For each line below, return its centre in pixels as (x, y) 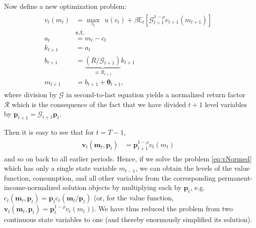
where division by (31, 95)
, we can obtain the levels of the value (193, 168)
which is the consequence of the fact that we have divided (99, 104)
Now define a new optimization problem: (65, 6)
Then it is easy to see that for (49, 132)
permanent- (235, 177)
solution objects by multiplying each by (122, 187)
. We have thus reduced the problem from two (164, 209)
